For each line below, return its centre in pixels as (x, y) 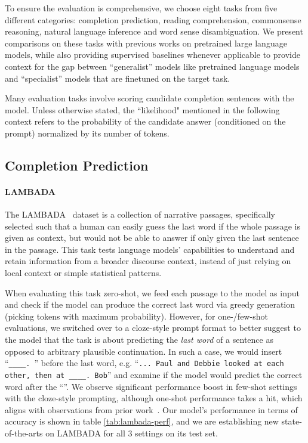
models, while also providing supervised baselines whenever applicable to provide (153, 55)
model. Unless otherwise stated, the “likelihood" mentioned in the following (142, 109)
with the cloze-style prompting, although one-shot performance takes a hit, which (154, 398)
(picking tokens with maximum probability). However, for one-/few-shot (136, 316)
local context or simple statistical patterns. (83, 273)
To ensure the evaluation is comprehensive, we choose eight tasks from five (141, 8)
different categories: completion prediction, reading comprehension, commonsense (153, 19)
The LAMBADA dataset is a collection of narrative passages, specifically (140, 214)
